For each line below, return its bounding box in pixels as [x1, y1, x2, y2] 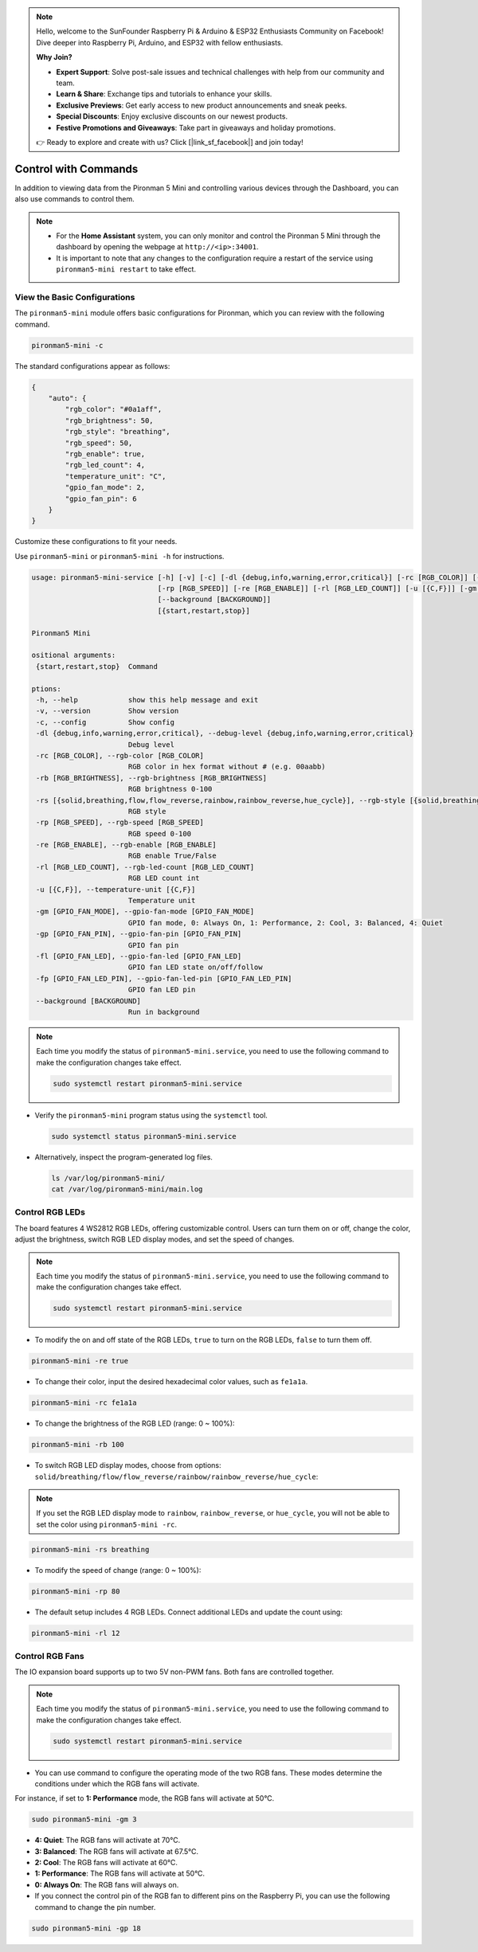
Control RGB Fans [14, 1651, 84, 1662]
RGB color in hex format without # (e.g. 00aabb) [127, 762, 326, 772]
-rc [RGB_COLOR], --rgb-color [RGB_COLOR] [36, 751, 205, 760]
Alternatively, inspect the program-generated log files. [34, 1152, 213, 1162]
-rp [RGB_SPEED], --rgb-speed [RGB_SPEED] [36, 818, 205, 827]
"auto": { [48, 394, 87, 403]
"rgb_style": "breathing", [65, 427, 170, 436]
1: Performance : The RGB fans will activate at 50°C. [34, 1868, 206, 1879]
